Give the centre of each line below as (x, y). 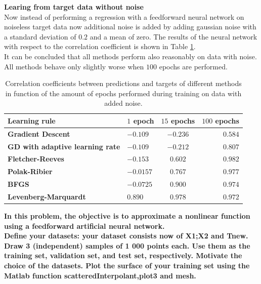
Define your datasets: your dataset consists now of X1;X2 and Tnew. (126, 236)
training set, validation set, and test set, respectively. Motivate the (123, 255)
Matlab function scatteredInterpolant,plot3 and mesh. (100, 275)
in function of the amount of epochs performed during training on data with (123, 93)
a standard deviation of (40, 36)
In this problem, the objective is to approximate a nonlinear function (127, 216)
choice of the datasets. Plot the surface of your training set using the (127, 266)
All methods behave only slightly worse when (74, 66)
